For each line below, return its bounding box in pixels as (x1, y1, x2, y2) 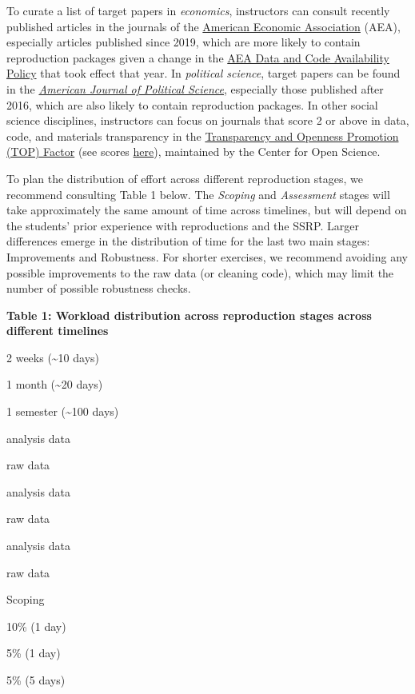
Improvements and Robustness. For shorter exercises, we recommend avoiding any (6, 248, 408, 265)
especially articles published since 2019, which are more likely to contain (6, 34, 361, 50)
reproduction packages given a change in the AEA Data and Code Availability (6, 49, 389, 66)
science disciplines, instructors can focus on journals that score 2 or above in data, (6, 112, 409, 129)
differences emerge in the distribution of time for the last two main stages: (6, 233, 370, 249)
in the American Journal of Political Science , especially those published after (6, 80, 384, 97)
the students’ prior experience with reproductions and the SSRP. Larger (6, 217, 359, 233)
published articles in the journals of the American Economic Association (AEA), (6, 18, 401, 34)
